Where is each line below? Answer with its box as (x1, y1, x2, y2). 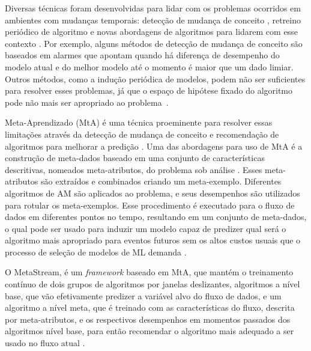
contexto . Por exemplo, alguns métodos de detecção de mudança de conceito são (5, 37, 303, 49)
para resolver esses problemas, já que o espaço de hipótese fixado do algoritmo (5, 84, 293, 97)
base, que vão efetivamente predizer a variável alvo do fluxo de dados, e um (5, 289, 282, 302)
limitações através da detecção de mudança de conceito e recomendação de (5, 127, 279, 140)
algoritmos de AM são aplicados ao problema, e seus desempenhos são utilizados (5, 186, 300, 199)
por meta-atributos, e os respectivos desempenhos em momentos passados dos (5, 313, 291, 325)
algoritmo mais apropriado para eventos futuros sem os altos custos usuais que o (5, 234, 301, 246)
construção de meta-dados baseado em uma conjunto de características (5, 151, 265, 164)
